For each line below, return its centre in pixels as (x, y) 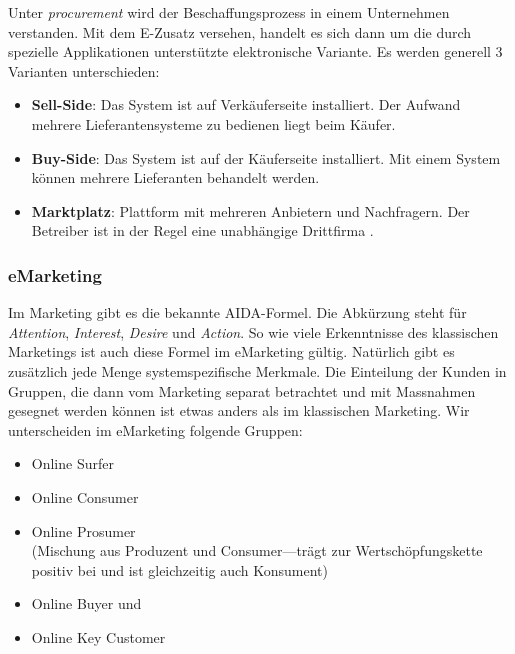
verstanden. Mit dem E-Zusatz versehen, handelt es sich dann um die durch (240, 31)
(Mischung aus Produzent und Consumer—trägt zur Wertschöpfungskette (257, 550)
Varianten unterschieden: (84, 70)
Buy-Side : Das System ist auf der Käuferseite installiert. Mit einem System (266, 157)
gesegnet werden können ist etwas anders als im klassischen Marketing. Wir (239, 410)
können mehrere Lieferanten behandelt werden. (175, 177)
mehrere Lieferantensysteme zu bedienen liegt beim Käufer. (213, 123)
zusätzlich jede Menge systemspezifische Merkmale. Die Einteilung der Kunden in (257, 370)
